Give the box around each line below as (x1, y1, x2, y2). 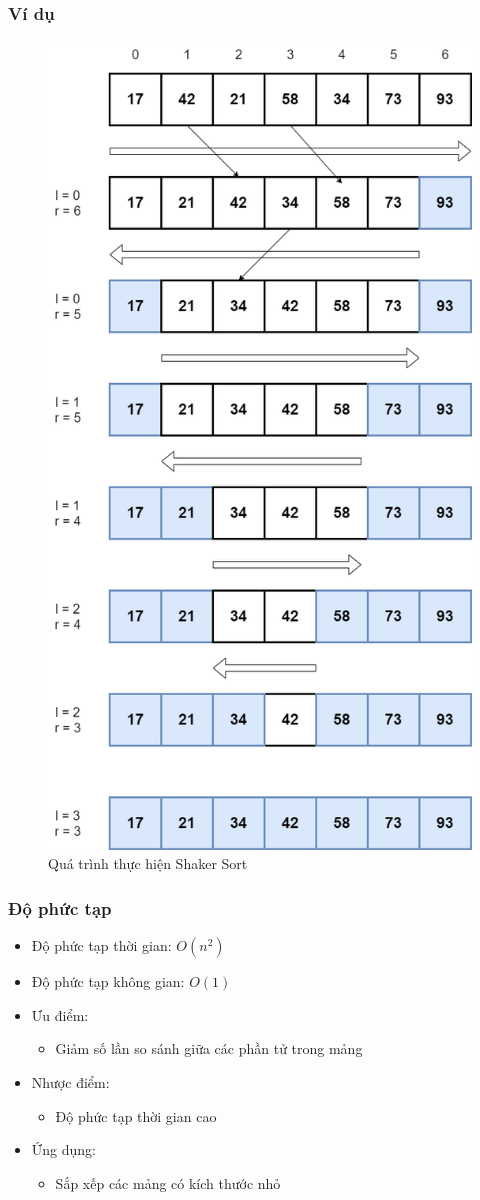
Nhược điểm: (31, 1071, 110, 1092)
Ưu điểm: (31, 1004, 89, 1025)
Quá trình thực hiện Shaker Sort (48, 853, 248, 874)
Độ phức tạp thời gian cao (55, 1105, 217, 1126)
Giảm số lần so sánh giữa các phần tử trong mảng (55, 1038, 363, 1059)
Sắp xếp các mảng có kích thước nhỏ (55, 1172, 281, 1193)
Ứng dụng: (31, 1139, 96, 1160)
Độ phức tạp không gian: (31, 971, 185, 992)
